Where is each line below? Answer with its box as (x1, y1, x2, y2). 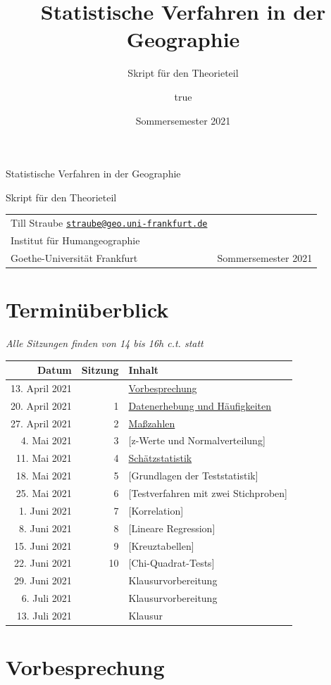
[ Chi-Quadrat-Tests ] (128, 555, 215, 570)
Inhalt (128, 363, 159, 377)
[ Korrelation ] (128, 503, 184, 517)
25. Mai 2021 (15, 486, 72, 500)
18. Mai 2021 (15, 468, 72, 483)
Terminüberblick (6, 295, 169, 324)
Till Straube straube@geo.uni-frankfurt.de (11, 215, 208, 230)
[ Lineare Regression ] (128, 520, 216, 535)
